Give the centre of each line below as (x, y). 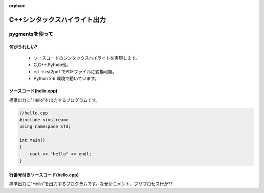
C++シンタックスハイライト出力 (57, 20)
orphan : (17, 6)
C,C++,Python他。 (52, 65)
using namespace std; (45, 127)
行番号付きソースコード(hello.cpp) (44, 175)
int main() (32, 140)
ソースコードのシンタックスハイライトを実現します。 (87, 58)
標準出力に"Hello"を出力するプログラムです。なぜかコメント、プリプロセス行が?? (91, 184)
